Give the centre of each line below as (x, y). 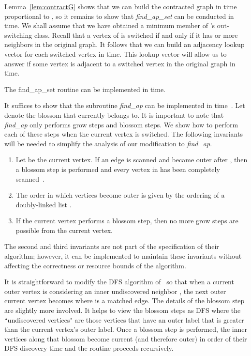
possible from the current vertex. (64, 230)
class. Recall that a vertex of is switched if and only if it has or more (136, 35)
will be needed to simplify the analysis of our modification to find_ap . (108, 143)
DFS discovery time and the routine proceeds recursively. (89, 348)
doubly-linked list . (44, 204)
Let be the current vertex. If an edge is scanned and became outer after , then (132, 160)
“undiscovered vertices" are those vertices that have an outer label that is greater (124, 319)
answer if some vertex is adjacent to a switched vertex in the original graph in (120, 63)
